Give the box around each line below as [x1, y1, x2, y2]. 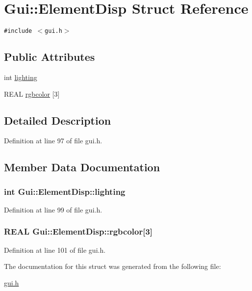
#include [4, 27, 32, 35]
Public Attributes [4, 49, 95, 64]
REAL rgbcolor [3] [4, 88, 60, 99]
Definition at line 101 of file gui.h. [4, 244, 106, 255]
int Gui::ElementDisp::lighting [4, 185, 126, 197]
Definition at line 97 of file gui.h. [4, 135, 102, 146]
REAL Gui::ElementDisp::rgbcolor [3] [4, 225, 153, 238]
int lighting [4, 72, 37, 82]
